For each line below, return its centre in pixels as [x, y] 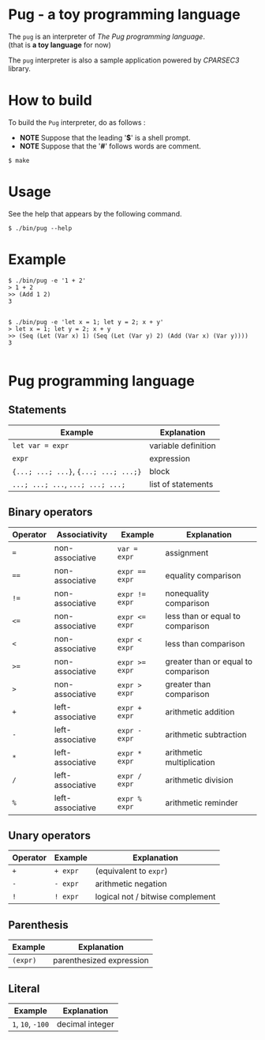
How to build [50, 101]
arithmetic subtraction [206, 734]
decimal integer [85, 1024]
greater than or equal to [209, 661]
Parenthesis [38, 925]
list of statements [181, 484]
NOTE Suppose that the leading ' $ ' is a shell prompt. [105, 138]
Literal [24, 988]
